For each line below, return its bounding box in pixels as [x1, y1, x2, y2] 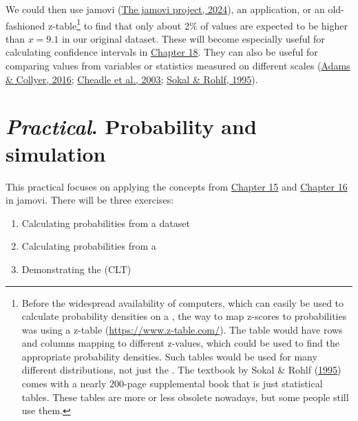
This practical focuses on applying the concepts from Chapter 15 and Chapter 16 [6, 179, 348, 193]
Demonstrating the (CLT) [21, 261, 131, 276]
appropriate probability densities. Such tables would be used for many [21, 349, 317, 363]
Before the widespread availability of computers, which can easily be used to [21, 295, 344, 310]
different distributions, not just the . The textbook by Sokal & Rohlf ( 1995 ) [21, 363, 341, 377]
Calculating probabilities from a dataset [21, 215, 190, 230]
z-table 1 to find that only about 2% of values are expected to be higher [48, 16, 348, 32]
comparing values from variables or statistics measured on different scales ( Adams [6, 58, 350, 73]
